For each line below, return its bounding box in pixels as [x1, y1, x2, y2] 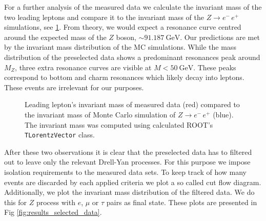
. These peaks [193, 62, 236, 72]
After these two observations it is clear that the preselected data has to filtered [4, 146, 252, 157]
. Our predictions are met [180, 31, 260, 42]
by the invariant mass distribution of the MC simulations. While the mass [4, 42, 236, 52]
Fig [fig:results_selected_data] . [4, 207, 102, 217]
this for [4, 196, 27, 207]
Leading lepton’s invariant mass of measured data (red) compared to [25, 99, 240, 110]
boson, [116, 31, 136, 42]
